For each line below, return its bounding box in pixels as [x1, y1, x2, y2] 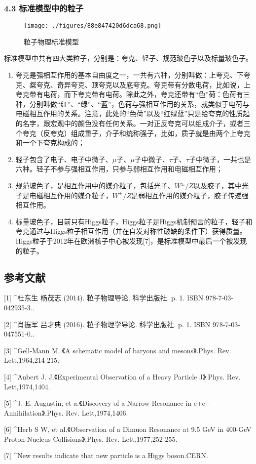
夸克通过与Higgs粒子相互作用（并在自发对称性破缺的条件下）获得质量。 [15, 226, 247, 236]
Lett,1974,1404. [4, 381, 50, 391]
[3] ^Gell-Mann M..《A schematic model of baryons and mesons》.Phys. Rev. [4, 345, 231, 355]
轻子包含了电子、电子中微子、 [15, 154, 112, 164]
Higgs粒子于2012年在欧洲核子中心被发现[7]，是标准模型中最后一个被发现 [15, 235, 247, 246]
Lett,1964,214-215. [4, 355, 60, 365]
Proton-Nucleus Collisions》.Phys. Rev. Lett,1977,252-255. [4, 433, 178, 444]
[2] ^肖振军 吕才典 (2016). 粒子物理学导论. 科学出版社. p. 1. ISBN [4, 319, 211, 329]
